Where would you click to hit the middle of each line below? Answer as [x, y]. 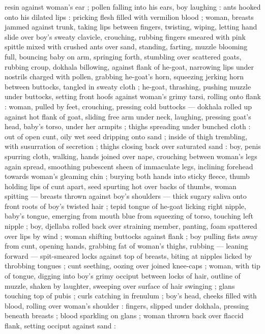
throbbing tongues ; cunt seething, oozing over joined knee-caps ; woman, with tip [132, 266]
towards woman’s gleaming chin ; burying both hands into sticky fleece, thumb [127, 176]
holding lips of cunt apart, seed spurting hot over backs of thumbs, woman [121, 186]
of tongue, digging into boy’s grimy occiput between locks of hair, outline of [123, 276]
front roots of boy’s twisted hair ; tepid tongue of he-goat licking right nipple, [125, 206]
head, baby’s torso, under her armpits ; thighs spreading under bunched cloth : [128, 126]
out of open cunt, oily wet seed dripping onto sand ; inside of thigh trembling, [126, 136]
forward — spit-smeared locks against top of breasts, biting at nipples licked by [128, 255]
